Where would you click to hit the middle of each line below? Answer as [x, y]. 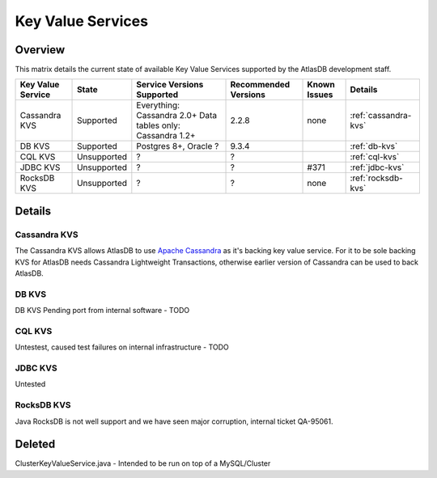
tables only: [159, 125]
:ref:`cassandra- [381, 116]
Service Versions [170, 85]
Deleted [35, 444]
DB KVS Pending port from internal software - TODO [102, 311]
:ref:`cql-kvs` [375, 157]
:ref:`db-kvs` [374, 146]
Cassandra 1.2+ [166, 136]
